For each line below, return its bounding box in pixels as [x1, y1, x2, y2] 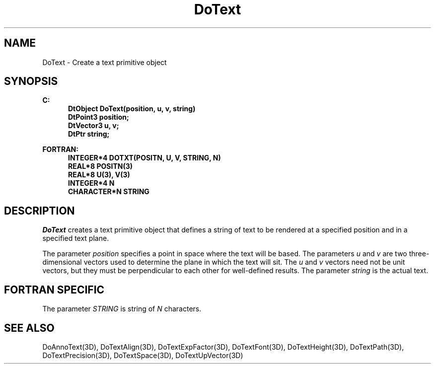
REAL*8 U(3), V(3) [68, 170, 130, 179]
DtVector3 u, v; [68, 121, 119, 130]
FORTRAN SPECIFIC [4, 283, 105, 296]
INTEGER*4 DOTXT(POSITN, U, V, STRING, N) [68, 153, 221, 162]
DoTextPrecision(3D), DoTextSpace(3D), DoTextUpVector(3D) [42, 351, 243, 360]
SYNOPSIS [4, 75, 58, 88]
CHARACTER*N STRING [68, 187, 149, 196]
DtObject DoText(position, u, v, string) [68, 104, 196, 113]
